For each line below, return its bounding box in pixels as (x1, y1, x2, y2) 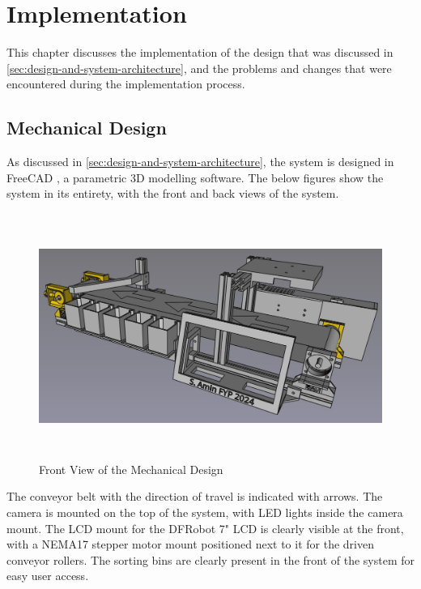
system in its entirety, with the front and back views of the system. (6, 185, 339, 202)
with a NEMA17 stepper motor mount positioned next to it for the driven (6, 536, 374, 553)
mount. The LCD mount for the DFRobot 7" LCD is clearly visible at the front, (6, 519, 404, 536)
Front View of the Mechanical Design (39, 460, 223, 477)
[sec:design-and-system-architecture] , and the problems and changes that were (6, 59, 392, 76)
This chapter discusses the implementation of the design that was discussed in (6, 44, 393, 61)
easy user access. (6, 567, 89, 584)
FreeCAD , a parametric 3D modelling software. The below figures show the (6, 169, 384, 186)
